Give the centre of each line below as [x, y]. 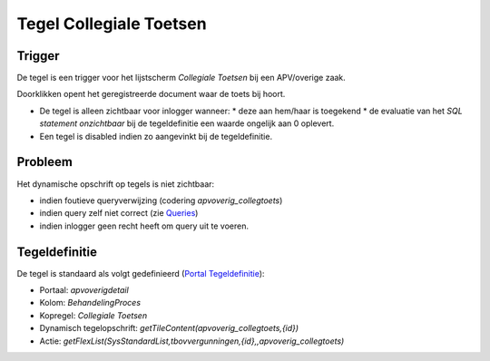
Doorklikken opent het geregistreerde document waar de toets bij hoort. [151, 94]
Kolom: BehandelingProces [90, 303]
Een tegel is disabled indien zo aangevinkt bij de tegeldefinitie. [156, 136]
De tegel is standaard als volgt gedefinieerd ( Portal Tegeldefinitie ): [141, 273]
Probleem [44, 162]
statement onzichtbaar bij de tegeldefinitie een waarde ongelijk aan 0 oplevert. [187, 123]
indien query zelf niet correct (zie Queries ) [119, 213]
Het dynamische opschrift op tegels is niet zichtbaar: [116, 184]
